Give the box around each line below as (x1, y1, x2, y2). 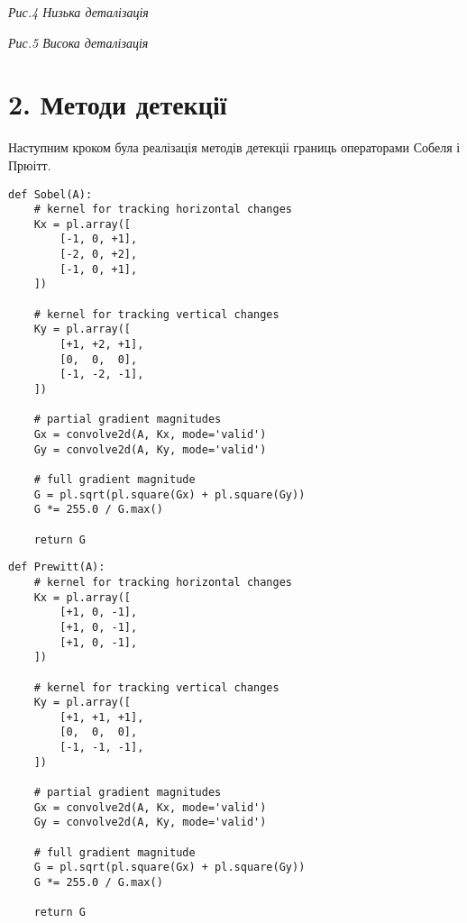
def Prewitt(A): (8, 561, 105, 574)
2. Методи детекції (8, 86, 227, 123)
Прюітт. (8, 155, 51, 174)
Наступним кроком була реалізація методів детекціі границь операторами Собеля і (8, 138, 461, 157)
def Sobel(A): (8, 187, 93, 201)
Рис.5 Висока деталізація (8, 32, 149, 51)
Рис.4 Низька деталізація (8, 3, 149, 21)
